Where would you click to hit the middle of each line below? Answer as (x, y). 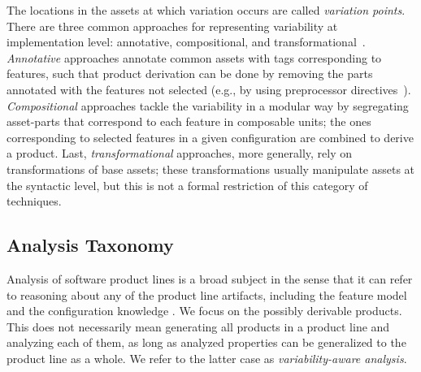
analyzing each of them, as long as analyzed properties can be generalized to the (206, 342)
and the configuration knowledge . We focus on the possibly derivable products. (204, 311)
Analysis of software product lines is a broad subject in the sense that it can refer (210, 278)
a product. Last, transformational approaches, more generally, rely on (180, 153)
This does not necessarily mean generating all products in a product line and (198, 326)
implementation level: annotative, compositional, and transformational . (186, 42)
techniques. (34, 201)
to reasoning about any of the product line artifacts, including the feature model (207, 294)
